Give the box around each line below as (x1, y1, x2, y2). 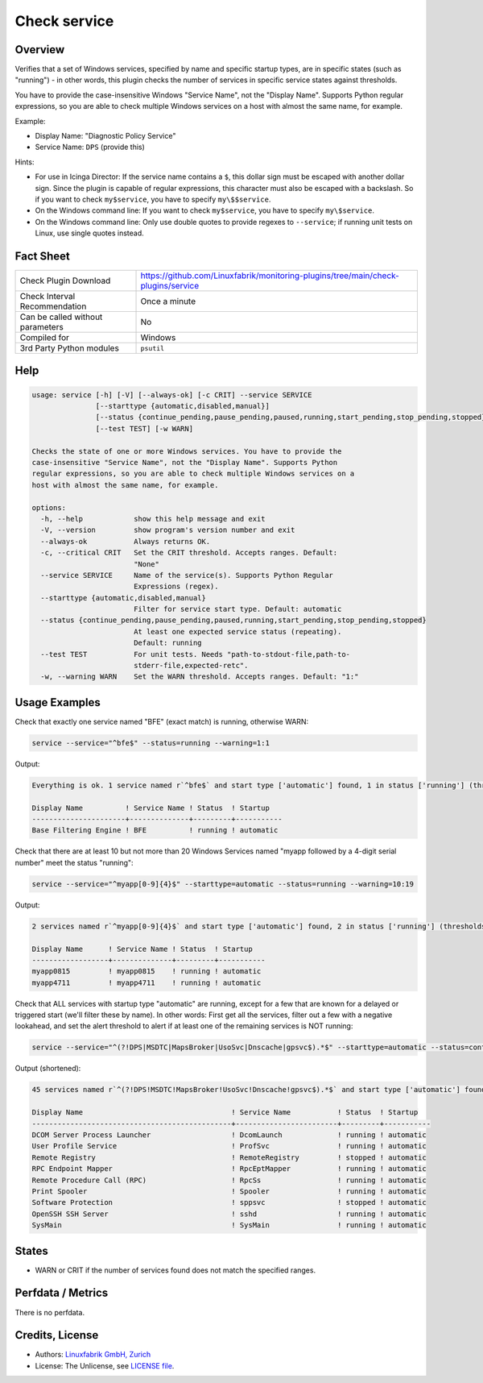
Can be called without (19, 311, 103, 322)
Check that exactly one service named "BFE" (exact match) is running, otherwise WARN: (14, 716, 309, 726)
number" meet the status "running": (14, 858, 134, 867)
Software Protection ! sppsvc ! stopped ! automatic (31, 1198, 427, 1207)
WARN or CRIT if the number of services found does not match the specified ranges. (35, 1265, 316, 1275)
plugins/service (140, 280, 200, 292)
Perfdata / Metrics (14, 1286, 109, 1300)
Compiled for (19, 332, 70, 343)
